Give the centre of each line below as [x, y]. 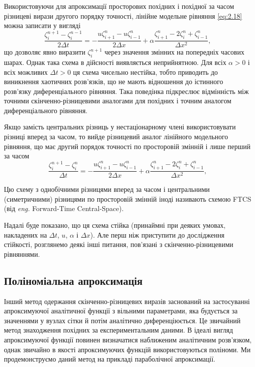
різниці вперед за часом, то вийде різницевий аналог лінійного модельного [116, 137]
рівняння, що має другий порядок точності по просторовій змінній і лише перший [127, 146]
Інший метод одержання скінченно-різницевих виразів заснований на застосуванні [127, 301]
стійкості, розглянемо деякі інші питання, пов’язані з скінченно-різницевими [119, 244]
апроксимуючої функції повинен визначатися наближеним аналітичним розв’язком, [128, 339]
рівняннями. [22, 254]
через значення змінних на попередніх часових [174, 52]
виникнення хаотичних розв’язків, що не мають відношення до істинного [113, 81]
